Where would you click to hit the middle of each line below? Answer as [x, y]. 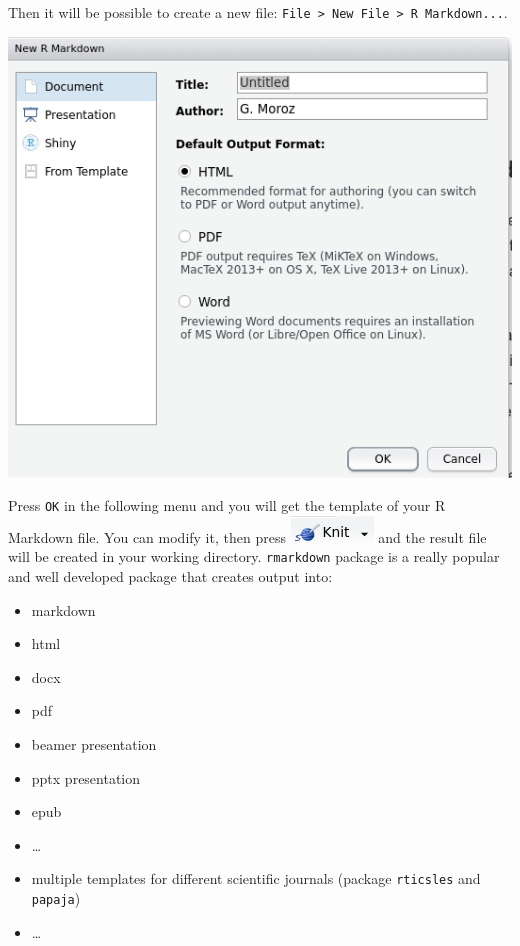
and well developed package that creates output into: [170, 576]
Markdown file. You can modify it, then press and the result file [247, 536]
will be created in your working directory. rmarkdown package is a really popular [254, 556]
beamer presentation [94, 744]
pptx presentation [86, 777]
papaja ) [56, 898]
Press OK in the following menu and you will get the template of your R [227, 505]
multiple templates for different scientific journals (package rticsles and [256, 878]
